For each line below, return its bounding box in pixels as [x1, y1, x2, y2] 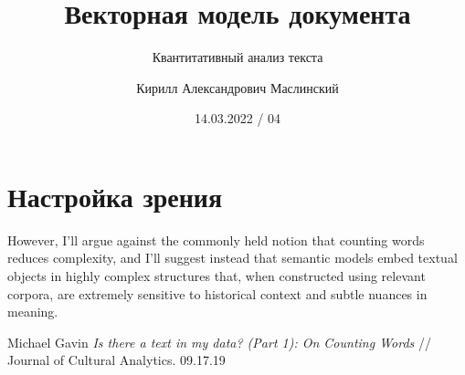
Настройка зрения [7, 177, 223, 214]
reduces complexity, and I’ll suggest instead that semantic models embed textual [7, 248, 458, 267]
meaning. [7, 302, 58, 321]
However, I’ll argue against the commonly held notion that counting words [7, 230, 425, 249]
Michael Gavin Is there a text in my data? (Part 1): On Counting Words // [7, 332, 431, 351]
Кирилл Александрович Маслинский [136, 78, 339, 97]
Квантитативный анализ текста [152, 47, 323, 67]
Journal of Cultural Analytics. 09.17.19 [7, 350, 226, 370]
